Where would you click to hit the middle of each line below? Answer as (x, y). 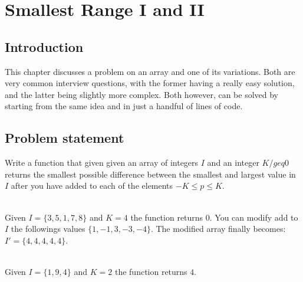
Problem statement (65, 138)
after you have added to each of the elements (92, 186)
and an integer (233, 163)
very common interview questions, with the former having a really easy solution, (150, 83)
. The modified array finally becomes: (218, 229)
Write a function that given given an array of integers (102, 163)
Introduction (44, 46)
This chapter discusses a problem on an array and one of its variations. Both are (150, 71)
